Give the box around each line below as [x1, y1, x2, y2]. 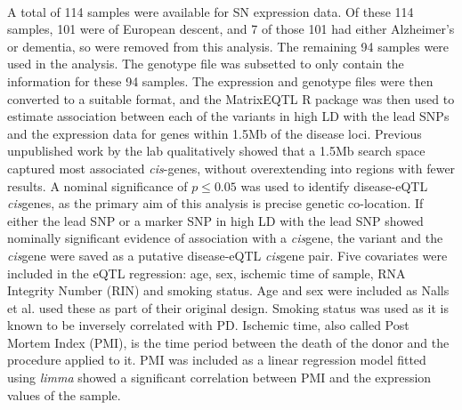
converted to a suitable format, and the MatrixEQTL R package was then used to [7, 89, 455, 108]
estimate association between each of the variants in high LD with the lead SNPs [7, 107, 450, 125]
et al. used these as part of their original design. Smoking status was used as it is [7, 298, 449, 317]
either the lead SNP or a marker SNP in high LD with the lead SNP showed [7, 211, 424, 229]
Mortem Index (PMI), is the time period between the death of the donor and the [7, 333, 450, 351]
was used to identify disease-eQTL [240, 176, 428, 195]
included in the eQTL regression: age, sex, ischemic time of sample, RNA [7, 263, 406, 282]
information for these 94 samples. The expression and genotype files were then [7, 71, 434, 90]
